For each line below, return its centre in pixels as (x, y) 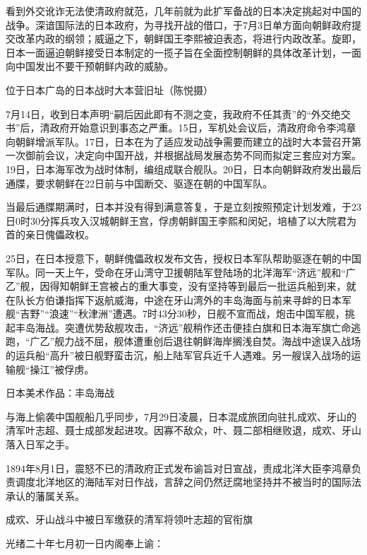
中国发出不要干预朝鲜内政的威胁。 (94, 66)
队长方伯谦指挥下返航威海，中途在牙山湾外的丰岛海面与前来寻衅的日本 (178, 299)
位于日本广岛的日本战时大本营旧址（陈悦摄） (109, 89)
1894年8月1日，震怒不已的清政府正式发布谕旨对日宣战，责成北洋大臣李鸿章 (179, 468)
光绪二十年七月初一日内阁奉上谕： (85, 543)
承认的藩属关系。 (45, 495)
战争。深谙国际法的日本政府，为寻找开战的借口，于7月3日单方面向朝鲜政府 (179, 24)
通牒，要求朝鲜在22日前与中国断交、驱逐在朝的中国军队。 (139, 183)
